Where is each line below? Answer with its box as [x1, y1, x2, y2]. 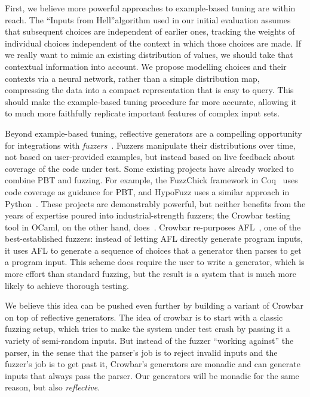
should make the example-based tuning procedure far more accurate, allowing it [5, 95, 297, 107]
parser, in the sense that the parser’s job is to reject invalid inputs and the [5, 346, 278, 358]
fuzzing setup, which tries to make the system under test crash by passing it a [5, 322, 290, 335]
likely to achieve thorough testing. [5, 279, 129, 291]
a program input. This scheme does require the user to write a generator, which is [5, 256, 305, 268]
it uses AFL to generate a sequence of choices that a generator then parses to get [5, 244, 302, 256]
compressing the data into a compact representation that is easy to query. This [5, 84, 294, 96]
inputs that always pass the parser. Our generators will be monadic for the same [5, 369, 299, 381]
